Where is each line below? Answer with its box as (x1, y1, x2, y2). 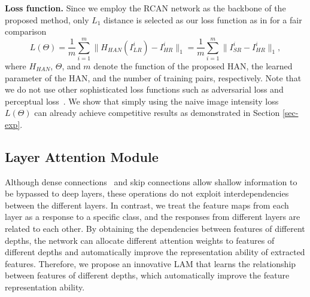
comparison (5, 25, 47, 38)
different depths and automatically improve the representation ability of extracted (5, 246, 305, 258)
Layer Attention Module (5, 147, 159, 166)
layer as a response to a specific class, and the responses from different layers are (5, 210, 300, 223)
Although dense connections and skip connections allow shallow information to (5, 175, 297, 188)
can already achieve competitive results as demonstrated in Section (34, 106, 280, 119)
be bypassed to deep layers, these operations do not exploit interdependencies (5, 187, 289, 200)
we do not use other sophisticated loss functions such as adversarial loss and (5, 83, 284, 96)
